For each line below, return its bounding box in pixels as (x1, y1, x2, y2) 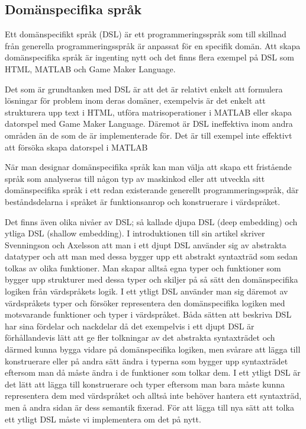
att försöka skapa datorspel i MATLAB (5, 140, 148, 153)
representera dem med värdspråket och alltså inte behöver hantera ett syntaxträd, (5, 389, 302, 402)
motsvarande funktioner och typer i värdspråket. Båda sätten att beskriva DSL (5, 308, 292, 321)
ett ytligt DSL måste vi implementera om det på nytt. (5, 412, 201, 425)
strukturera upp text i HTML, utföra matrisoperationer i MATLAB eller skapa (5, 105, 292, 118)
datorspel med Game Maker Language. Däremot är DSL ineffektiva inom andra (5, 117, 293, 130)
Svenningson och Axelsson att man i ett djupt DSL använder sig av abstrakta (5, 238, 286, 251)
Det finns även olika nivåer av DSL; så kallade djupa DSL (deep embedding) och (5, 215, 298, 228)
